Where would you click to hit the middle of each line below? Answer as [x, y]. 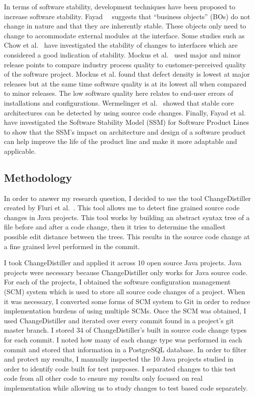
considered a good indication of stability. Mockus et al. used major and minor [122, 54]
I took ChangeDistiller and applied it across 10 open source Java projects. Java [123, 263]
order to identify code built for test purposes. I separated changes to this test [120, 368]
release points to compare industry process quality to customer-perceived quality [125, 64]
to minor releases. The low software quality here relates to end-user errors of [119, 93]
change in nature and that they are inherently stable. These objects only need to [125, 26]
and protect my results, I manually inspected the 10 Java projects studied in [119, 359]
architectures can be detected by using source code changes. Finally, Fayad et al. [125, 112]
